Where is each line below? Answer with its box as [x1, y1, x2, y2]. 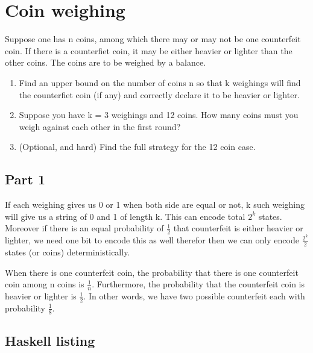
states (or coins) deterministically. [5, 246, 130, 258]
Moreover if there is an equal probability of [5, 222, 164, 234]
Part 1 [5, 170, 46, 189]
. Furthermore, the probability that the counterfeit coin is [92, 278, 305, 290]
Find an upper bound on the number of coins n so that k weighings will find [19, 76, 301, 89]
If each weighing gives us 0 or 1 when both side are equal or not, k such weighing [5, 198, 305, 211]
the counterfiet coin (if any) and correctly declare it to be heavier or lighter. [19, 88, 300, 101]
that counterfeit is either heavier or [173, 222, 303, 234]
